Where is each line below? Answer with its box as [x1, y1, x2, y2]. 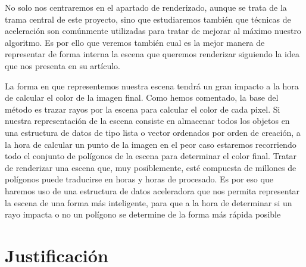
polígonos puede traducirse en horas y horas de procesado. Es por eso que [5, 173, 273, 185]
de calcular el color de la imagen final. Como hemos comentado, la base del [5, 91, 279, 104]
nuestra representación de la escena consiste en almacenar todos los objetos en [5, 114, 290, 127]
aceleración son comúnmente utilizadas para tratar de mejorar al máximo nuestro [5, 24, 301, 37]
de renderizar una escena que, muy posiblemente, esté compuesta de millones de [5, 161, 296, 173]
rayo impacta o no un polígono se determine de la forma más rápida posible [5, 208, 281, 221]
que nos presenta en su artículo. [5, 59, 120, 72]
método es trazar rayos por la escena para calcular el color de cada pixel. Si [5, 103, 280, 115]
